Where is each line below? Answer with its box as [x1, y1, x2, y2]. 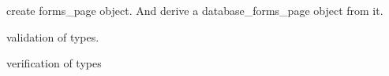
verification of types [6, 55, 102, 71]
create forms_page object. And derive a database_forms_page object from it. [6, 2, 383, 18]
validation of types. [6, 28, 99, 45]
